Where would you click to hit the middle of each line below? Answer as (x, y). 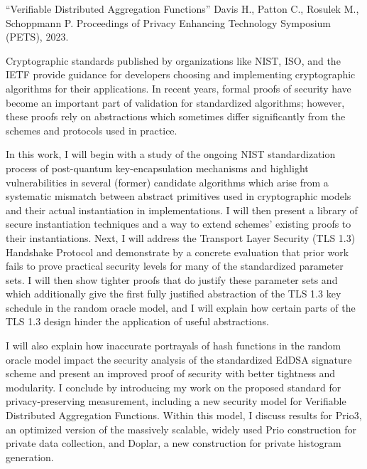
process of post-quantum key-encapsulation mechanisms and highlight (157, 168)
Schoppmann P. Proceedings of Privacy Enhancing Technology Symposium (169, 22)
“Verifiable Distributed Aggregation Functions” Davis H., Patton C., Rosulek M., (182, 9)
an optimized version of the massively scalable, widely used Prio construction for (181, 429)
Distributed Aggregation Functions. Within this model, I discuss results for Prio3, (184, 415)
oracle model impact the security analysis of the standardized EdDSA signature (179, 359)
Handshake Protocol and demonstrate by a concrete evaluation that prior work (177, 252)
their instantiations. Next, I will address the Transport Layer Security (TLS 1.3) (181, 237)
